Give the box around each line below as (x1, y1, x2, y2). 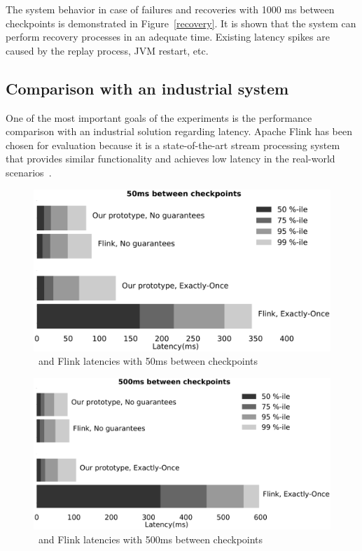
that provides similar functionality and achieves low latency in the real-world (6, 151, 335, 166)
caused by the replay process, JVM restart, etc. (6, 43, 209, 57)
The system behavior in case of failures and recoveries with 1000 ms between (6, 2, 335, 16)
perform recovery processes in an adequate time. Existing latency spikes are (6, 29, 330, 44)
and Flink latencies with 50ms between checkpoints (38, 354, 258, 368)
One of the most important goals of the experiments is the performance (6, 110, 312, 125)
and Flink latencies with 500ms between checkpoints (38, 531, 263, 546)
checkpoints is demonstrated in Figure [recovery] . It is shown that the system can (6, 15, 356, 30)
